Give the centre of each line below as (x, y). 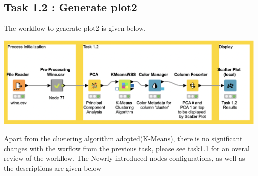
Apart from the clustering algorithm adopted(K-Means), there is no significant (123, 138)
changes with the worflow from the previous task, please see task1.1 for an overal (127, 148)
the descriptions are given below (53, 167)
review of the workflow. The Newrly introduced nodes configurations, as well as (125, 158)
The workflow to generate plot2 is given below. (75, 28)
